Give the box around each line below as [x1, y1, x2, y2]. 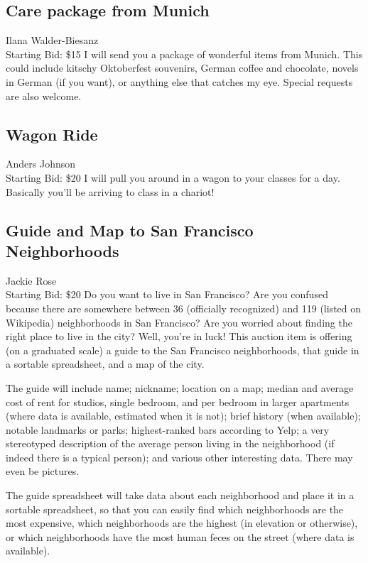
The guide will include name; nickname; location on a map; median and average [6, 380, 354, 395]
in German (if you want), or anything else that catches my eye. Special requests [6, 74, 353, 89]
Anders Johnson [6, 156, 76, 171]
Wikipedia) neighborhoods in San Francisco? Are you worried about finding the [6, 315, 352, 329]
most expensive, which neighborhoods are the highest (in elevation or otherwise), [6, 515, 358, 530]
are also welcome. [6, 88, 82, 103]
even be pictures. [6, 464, 80, 479]
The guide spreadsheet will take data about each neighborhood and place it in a [6, 488, 355, 503]
